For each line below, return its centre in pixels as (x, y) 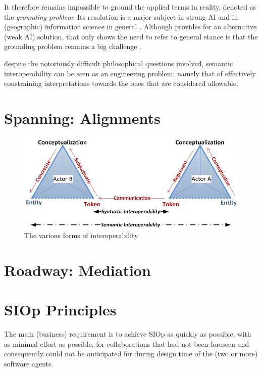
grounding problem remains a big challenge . (73, 46)
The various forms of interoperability (81, 235)
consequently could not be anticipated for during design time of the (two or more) (131, 354)
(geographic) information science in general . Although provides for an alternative (130, 27)
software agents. (29, 363)
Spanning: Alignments (82, 118)
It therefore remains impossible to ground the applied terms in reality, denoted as (130, 7)
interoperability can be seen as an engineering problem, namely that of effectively (130, 73)
